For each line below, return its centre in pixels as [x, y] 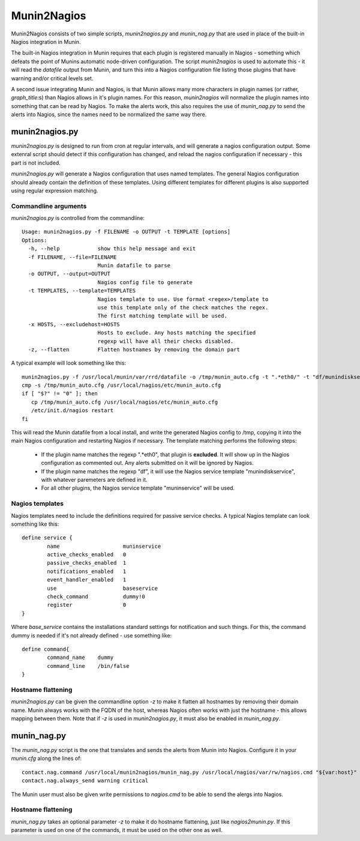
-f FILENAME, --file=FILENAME [72, 257]
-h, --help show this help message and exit [112, 249]
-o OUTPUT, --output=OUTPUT [69, 274]
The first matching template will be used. [162, 316]
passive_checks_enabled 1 [87, 563]
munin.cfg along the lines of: [46, 758]
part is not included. [36, 163]
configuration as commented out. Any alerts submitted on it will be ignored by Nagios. [147, 463]
